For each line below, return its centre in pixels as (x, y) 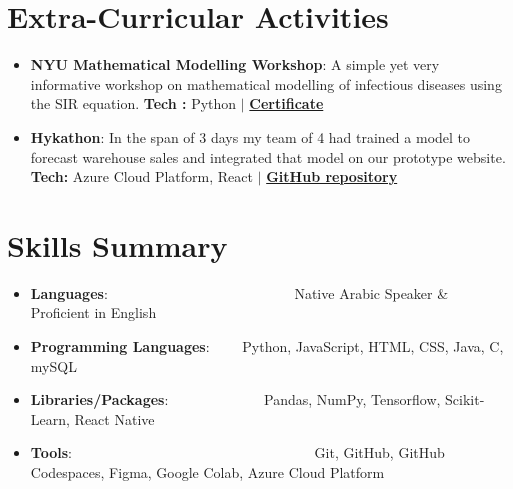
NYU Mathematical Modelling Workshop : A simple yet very (235, 64)
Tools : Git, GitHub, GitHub (237, 452)
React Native (114, 418)
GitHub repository (332, 176)
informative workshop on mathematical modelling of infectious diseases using (266, 83)
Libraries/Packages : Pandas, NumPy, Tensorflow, (235, 399)
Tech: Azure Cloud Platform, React (141, 176)
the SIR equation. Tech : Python (133, 103)
